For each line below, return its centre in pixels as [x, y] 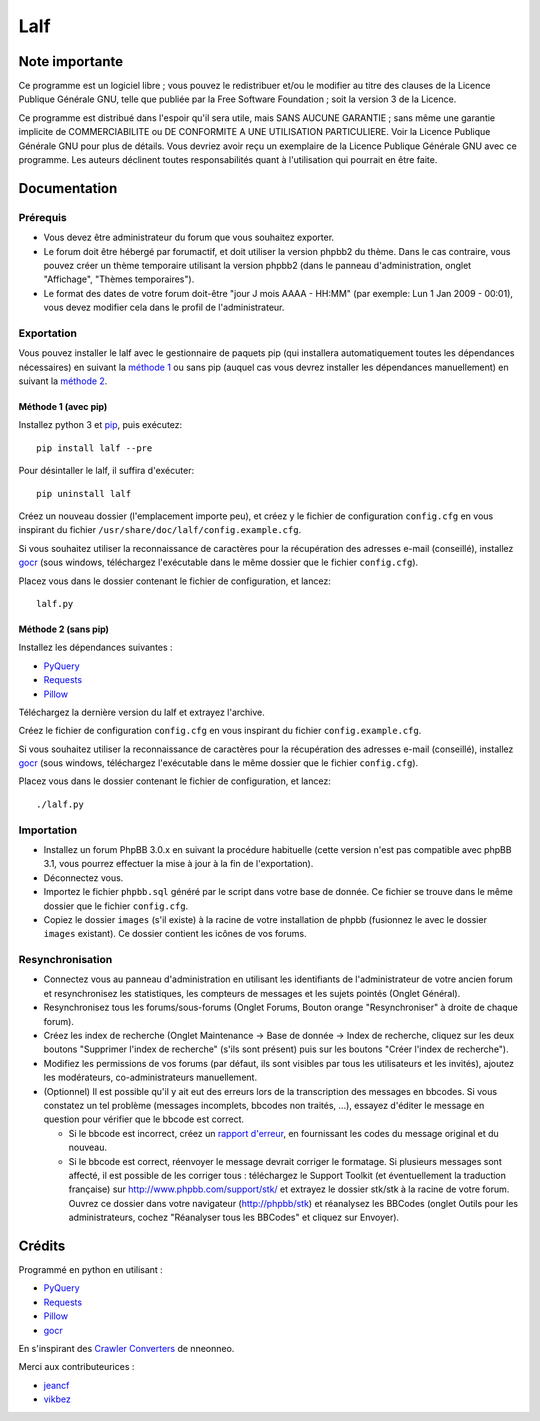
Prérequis [42, 217]
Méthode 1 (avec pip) [63, 407]
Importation [48, 830]
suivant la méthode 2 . [63, 381]
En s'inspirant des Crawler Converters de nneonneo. [126, 1348]
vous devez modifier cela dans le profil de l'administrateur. [164, 307]
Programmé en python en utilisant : [91, 1270]
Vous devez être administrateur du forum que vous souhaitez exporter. [189, 237]
